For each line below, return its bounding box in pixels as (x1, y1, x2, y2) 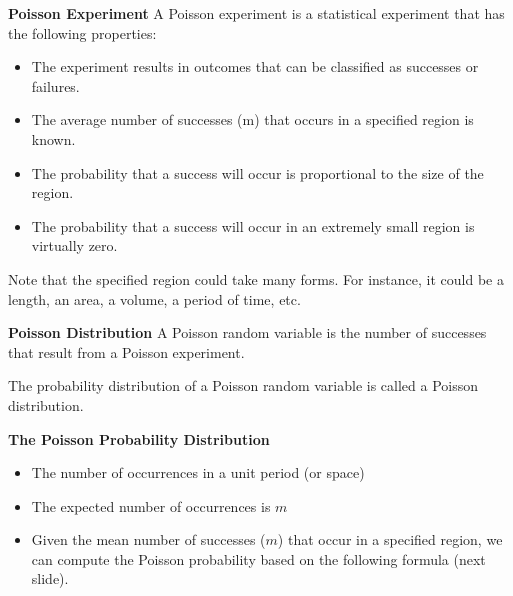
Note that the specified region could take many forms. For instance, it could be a (8, 268, 504, 289)
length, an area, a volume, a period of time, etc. (8, 288, 301, 309)
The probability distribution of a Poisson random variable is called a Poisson (8, 375, 479, 396)
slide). (31, 568, 69, 589)
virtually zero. (31, 235, 118, 256)
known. (31, 128, 76, 149)
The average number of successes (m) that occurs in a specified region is (31, 109, 474, 130)
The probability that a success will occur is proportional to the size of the (31, 162, 484, 183)
